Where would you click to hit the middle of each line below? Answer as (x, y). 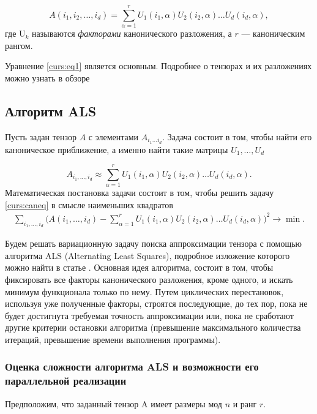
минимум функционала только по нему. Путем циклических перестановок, (144, 291)
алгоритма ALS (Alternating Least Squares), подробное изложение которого (147, 255)
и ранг (245, 403)
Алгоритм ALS (51, 111)
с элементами (114, 136)
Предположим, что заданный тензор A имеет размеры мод (114, 403)
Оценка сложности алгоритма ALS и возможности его (132, 367)
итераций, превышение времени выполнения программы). (113, 339)
